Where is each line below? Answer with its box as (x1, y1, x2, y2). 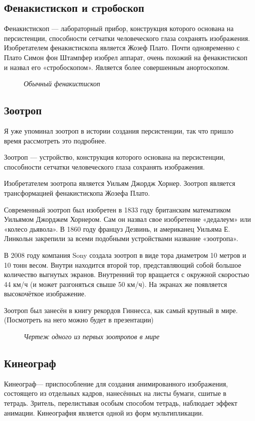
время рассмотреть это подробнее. (4, 135, 107, 145)
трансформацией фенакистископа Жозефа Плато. (4, 187, 150, 198)
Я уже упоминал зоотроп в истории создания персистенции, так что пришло (4, 125, 234, 136)
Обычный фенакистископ (24, 78, 100, 89)
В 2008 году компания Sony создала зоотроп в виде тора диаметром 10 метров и (4, 249, 247, 260)
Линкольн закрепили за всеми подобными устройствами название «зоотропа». (4, 233, 238, 244)
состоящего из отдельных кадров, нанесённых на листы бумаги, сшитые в (4, 388, 226, 398)
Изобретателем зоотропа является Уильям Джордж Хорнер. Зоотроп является (4, 178, 235, 188)
